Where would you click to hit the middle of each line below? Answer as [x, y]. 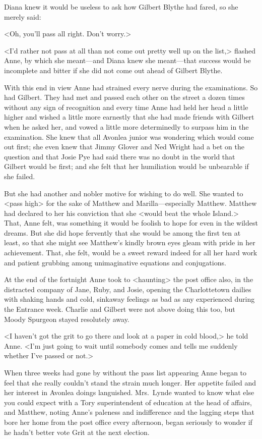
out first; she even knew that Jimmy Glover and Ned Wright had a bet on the [124, 147]
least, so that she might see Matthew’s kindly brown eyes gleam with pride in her [130, 242]
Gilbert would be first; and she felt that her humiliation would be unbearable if [126, 166]
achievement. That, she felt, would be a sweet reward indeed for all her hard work [131, 253]
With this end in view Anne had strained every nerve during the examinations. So [131, 87]
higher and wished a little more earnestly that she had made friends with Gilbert [129, 117]
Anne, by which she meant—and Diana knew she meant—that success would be [127, 60]
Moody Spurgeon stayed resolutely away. [67, 319]
